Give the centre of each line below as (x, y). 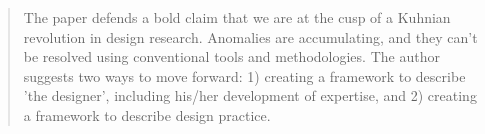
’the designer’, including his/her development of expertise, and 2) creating (250, 95)
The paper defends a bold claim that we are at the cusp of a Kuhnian (237, 17)
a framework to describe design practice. (147, 114)
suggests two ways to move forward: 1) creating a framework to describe (244, 75)
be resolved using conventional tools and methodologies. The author (231, 56)
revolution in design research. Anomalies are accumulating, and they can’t (250, 36)
